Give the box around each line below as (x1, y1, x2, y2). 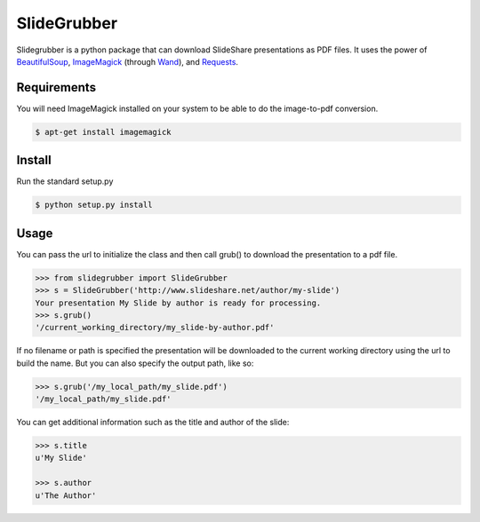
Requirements (16, 80, 97, 95)
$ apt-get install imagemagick (35, 127, 172, 137)
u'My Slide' (35, 453, 88, 463)
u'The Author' (35, 490, 97, 501)
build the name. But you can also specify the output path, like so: (16, 358, 254, 368)
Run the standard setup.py (16, 176, 114, 186)
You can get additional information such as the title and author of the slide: (16, 417, 290, 428)
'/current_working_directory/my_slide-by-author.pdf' (35, 322, 275, 333)
